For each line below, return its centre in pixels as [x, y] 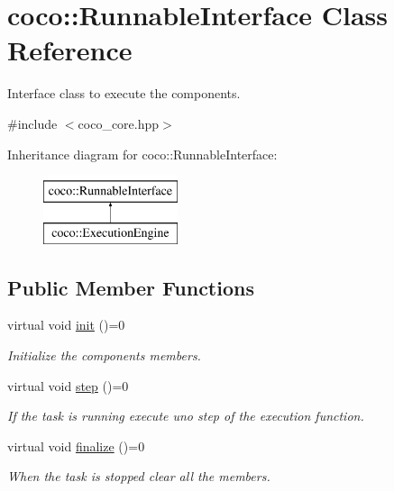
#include [32, 123]
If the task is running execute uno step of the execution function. [186, 416]
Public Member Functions [131, 287]
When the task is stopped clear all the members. [139, 476]
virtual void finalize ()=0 [76, 446]
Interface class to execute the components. [124, 93]
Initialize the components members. [104, 355]
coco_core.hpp [119, 123]
